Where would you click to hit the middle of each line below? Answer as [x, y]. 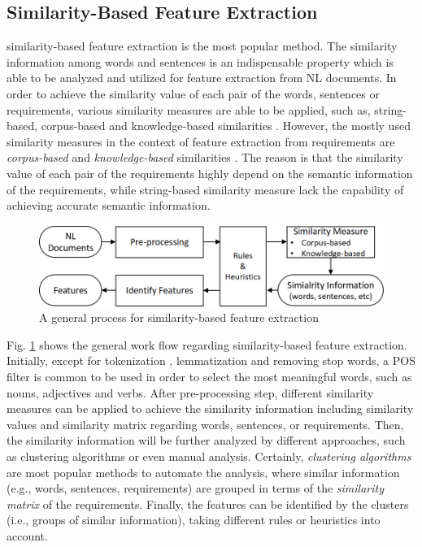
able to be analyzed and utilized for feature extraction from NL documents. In [202, 78]
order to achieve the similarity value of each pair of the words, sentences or [193, 93]
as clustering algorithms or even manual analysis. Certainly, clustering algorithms [209, 456]
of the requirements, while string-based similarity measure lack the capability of [205, 189]
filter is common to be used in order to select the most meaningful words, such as [209, 376]
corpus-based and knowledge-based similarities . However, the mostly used [226, 126]
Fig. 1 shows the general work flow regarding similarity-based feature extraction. [207, 344]
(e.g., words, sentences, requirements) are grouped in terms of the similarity [195, 488]
